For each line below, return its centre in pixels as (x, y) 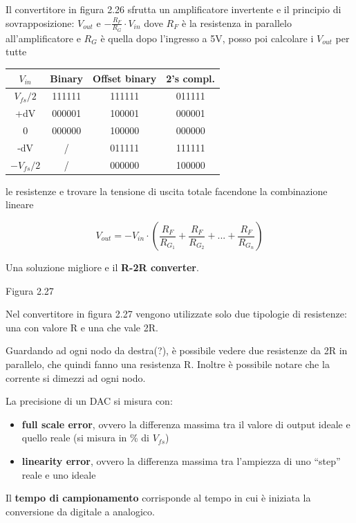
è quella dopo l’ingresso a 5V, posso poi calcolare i (207, 38)
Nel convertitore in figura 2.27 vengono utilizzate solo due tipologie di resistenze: (176, 314)
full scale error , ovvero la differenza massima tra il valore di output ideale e (186, 424)
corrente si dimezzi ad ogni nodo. (76, 377)
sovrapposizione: (40, 22)
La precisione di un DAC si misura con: (89, 401)
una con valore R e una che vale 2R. (82, 327)
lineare (20, 204)
